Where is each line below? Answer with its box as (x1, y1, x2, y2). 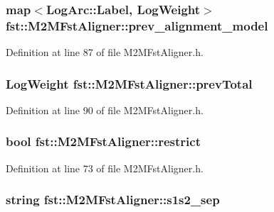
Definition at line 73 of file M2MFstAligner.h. (6, 160, 204, 175)
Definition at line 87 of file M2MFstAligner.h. (6, 45, 204, 60)
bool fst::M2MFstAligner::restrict (6, 133, 201, 150)
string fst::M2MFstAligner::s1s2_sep (6, 191, 220, 208)
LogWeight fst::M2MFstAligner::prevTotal (6, 74, 253, 92)
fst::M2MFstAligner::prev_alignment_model (6, 16, 268, 34)
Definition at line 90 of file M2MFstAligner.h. (6, 102, 204, 117)
